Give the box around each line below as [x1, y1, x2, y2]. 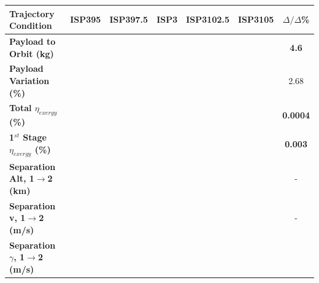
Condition [9, 19, 52, 32]
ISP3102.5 [186, 13, 230, 26]
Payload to [9, 34, 56, 47]
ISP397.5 [109, 13, 148, 26]
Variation [9, 74, 50, 87]
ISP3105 [238, 13, 274, 26]
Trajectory [9, 7, 55, 20]
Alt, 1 [9, 172, 34, 185]
